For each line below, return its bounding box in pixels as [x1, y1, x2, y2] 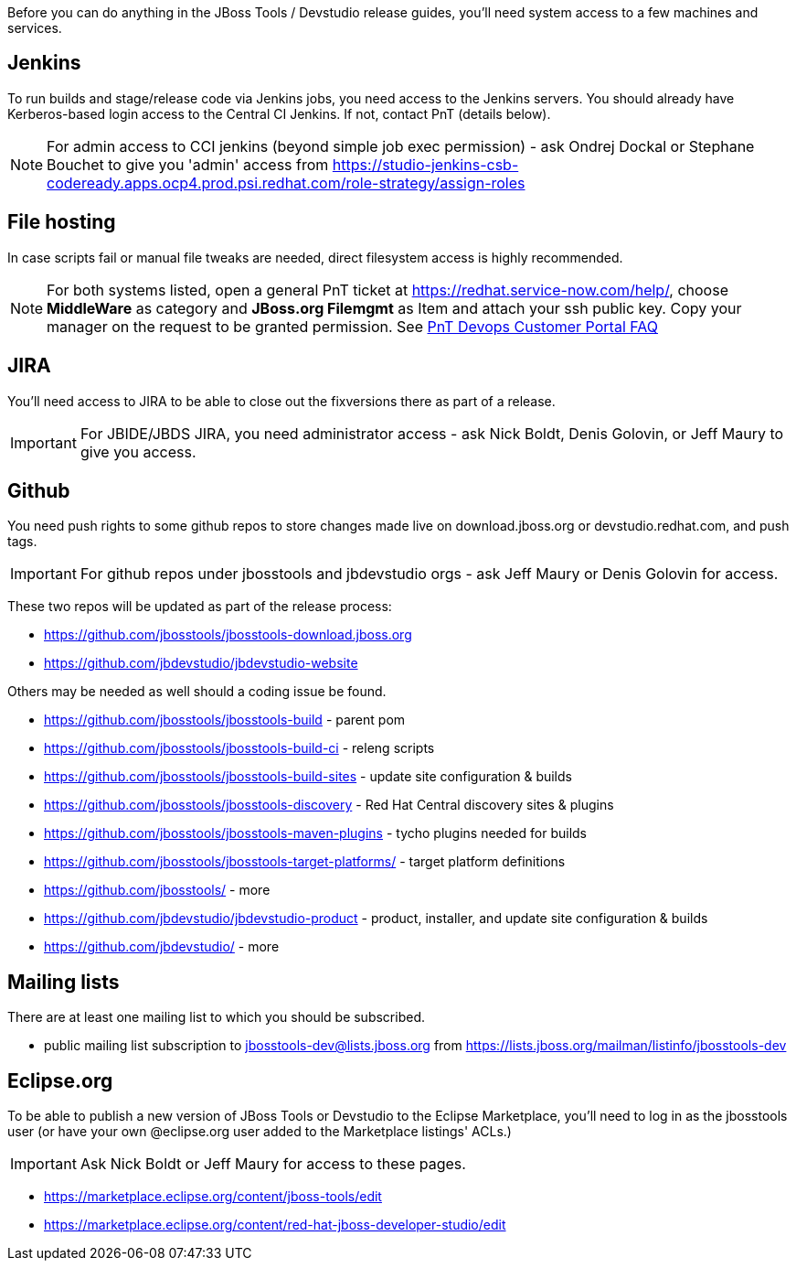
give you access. [80, 442, 196, 461]
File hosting [7, 210, 116, 234]
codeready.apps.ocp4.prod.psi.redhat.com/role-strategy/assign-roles [47, 173, 525, 192]
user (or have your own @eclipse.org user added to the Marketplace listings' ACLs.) [7, 1123, 512, 1140]
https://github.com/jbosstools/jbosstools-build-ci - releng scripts [44, 740, 435, 757]
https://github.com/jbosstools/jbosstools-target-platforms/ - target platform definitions [44, 854, 566, 870]
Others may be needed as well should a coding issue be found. [7, 683, 387, 700]
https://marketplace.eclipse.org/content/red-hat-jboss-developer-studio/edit [44, 1217, 506, 1233]
